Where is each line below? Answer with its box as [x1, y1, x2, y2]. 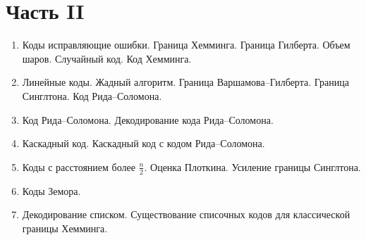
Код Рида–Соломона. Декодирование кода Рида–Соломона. [22, 112, 274, 127]
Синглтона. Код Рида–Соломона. [22, 88, 162, 103]
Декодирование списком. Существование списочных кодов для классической [22, 207, 350, 222]
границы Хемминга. [22, 220, 108, 235]
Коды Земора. [22, 183, 81, 198]
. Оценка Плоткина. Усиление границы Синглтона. [144, 159, 361, 174]
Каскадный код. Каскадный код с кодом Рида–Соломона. [22, 136, 265, 151]
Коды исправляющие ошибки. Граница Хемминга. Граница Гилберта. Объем [22, 37, 350, 52]
